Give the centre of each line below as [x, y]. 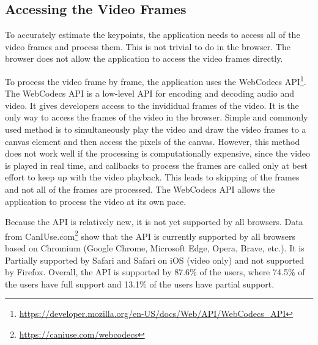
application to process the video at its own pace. [96, 201]
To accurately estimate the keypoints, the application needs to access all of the [153, 35]
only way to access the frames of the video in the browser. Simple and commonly [157, 117]
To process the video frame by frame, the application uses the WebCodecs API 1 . [156, 80]
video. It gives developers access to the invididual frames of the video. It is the [152, 105]
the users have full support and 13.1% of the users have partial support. [140, 284]
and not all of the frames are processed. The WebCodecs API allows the [140, 189]
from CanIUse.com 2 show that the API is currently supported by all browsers [150, 235]
